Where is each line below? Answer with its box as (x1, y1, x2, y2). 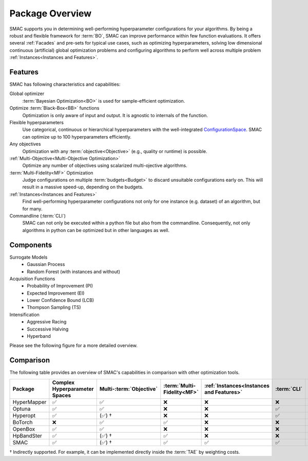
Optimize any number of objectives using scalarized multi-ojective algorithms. (22, 162, 187, 169)
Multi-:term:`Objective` (99, 385, 158, 392)
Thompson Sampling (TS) (27, 304, 82, 311)
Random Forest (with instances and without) (27, 268, 121, 275)
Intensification (9, 311, 40, 318)
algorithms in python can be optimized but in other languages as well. (22, 227, 169, 233)
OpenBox (12, 425, 35, 432)
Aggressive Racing (27, 319, 67, 325)
